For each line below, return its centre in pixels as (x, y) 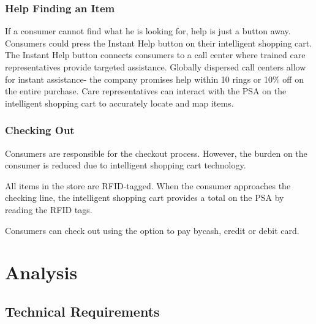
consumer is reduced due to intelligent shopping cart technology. (126, 165)
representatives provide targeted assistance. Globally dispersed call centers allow (156, 67)
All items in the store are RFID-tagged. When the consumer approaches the (148, 185)
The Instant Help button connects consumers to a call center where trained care (155, 55)
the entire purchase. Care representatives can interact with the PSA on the (146, 91)
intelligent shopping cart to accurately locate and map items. (119, 103)
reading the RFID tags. (49, 209)
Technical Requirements (82, 311)
